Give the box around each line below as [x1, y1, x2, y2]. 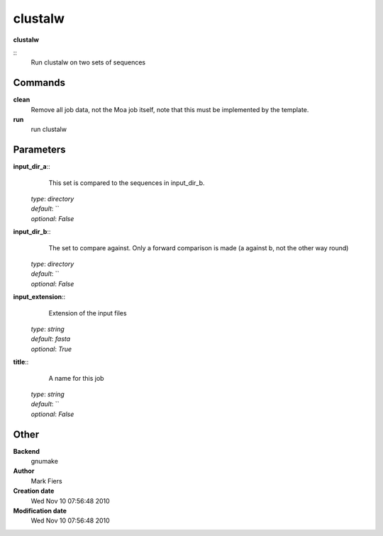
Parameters [13, 144, 66, 156]
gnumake [30, 457, 58, 466]
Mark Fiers [30, 476, 63, 485]
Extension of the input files [48, 308, 127, 317]
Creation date [13, 486, 55, 496]
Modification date [13, 506, 67, 515]
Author [13, 467, 35, 475]
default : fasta [30, 335, 71, 343]
